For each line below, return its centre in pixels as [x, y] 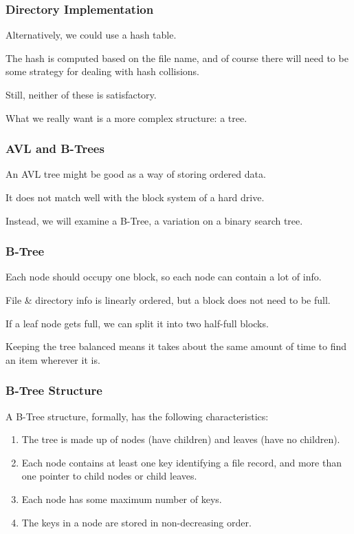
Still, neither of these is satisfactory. [81, 94]
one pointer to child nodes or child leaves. [109, 476]
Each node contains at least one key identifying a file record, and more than [181, 462]
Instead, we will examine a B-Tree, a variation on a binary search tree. [154, 220]
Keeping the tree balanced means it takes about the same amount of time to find [176, 346]
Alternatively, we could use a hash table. [91, 35]
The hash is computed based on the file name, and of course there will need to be [177, 58]
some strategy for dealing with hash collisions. [103, 71]
